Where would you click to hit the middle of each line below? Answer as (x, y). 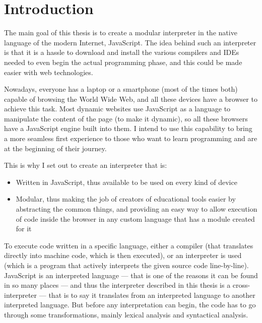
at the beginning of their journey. (55, 148)
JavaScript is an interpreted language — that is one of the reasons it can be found (131, 275)
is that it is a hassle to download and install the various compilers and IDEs (122, 52)
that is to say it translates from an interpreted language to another (152, 295)
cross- (241, 285)
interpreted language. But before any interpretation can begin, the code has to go (130, 305)
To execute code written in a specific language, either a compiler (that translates (129, 245)
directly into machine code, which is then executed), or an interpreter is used (123, 255)
